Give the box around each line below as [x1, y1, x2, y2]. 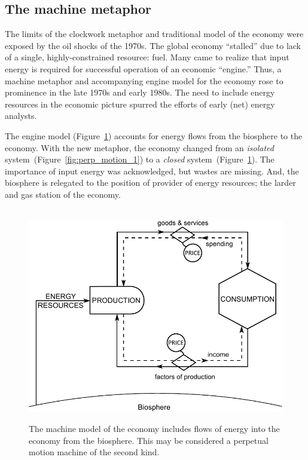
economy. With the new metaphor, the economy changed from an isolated [5, 141, 274, 154]
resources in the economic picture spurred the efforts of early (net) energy [5, 97, 275, 110]
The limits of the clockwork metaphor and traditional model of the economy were [5, 27, 304, 40]
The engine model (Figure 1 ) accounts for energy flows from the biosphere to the [5, 129, 303, 142]
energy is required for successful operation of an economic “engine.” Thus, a [5, 62, 282, 75]
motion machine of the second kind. [29, 446, 160, 458]
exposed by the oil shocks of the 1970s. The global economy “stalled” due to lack [5, 39, 301, 51]
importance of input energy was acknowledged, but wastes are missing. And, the [5, 164, 299, 177]
